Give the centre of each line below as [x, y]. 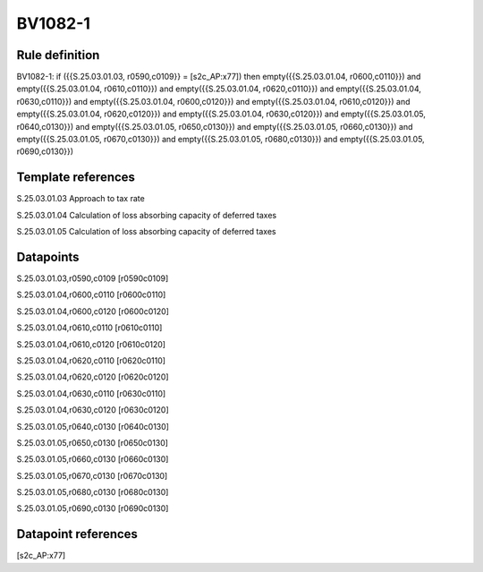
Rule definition [58, 55]
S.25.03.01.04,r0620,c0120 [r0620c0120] [93, 377]
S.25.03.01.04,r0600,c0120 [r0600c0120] [93, 311]
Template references [76, 178]
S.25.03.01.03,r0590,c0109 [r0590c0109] [93, 278]
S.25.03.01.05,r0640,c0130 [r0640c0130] [93, 426]
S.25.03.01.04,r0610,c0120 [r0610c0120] [91, 344]
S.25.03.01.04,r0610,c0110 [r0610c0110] [89, 328]
